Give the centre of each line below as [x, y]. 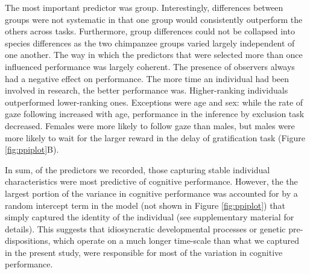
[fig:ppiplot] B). [32, 149]
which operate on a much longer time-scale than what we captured [176, 241]
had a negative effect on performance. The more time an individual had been [147, 78]
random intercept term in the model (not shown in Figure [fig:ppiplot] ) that [145, 205]
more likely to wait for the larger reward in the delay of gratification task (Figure [155, 137]
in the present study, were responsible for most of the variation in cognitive [144, 252]
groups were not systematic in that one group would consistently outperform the [154, 19]
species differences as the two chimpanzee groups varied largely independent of [150, 43]
